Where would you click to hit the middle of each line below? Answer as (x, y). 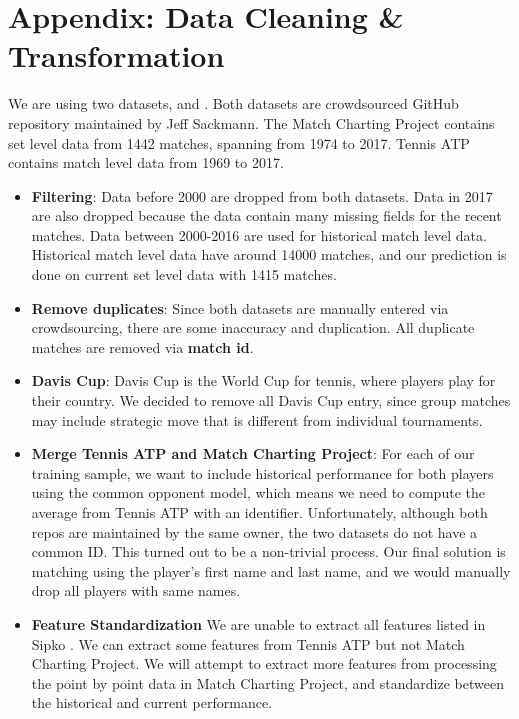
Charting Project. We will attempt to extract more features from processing (264, 663)
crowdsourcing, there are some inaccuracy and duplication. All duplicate (253, 327)
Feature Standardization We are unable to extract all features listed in (258, 623)
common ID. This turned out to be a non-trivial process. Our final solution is (268, 551)
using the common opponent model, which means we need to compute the (258, 492)
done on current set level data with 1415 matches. (184, 274)
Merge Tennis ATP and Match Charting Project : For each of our (253, 453)
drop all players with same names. (136, 590)
